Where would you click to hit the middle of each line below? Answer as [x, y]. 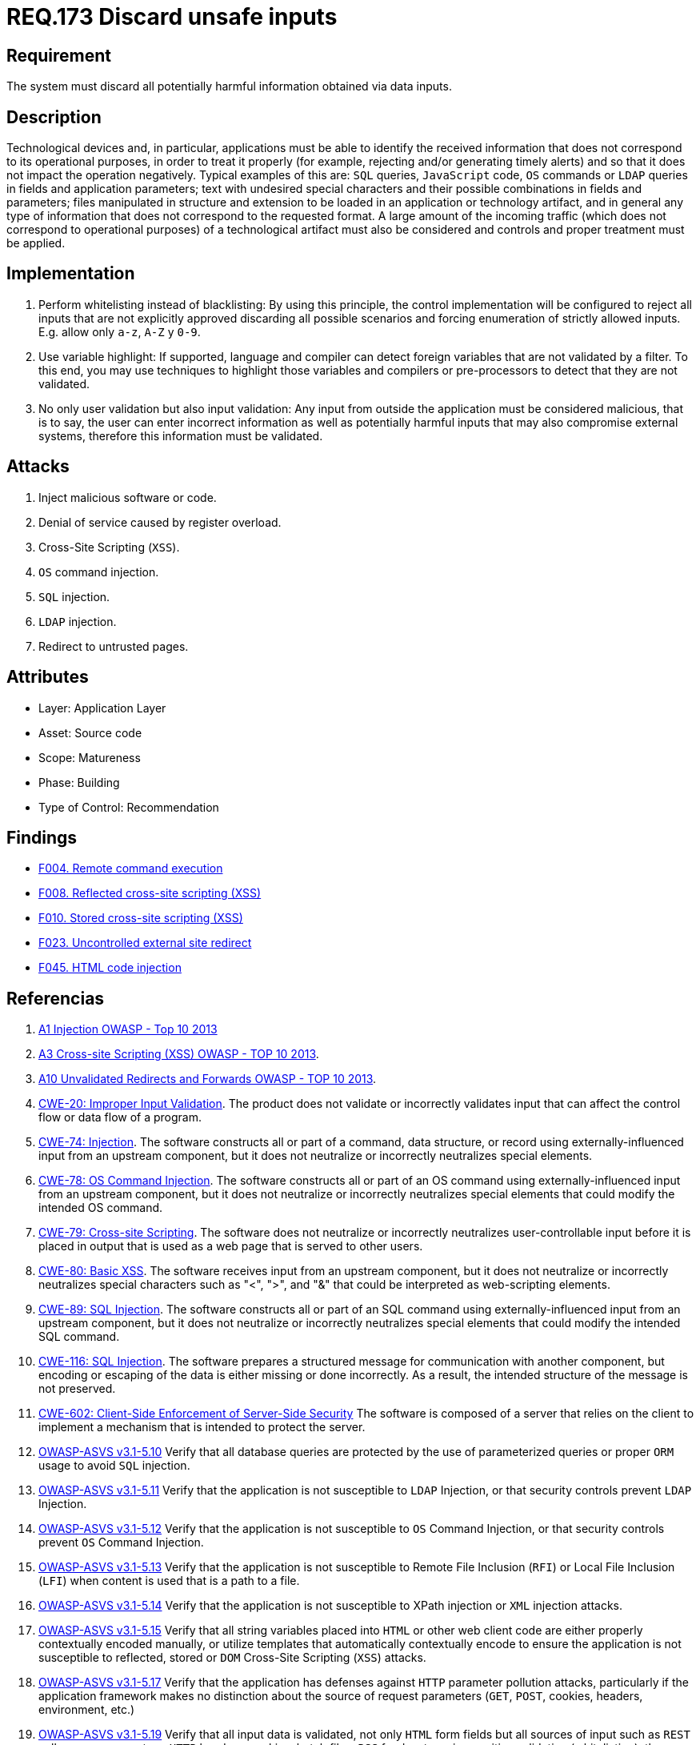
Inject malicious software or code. [128, 497]
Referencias [56, 998]
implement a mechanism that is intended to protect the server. [202, 1427]
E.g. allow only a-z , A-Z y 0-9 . [120, 331]
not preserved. [77, 1389]
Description [54, 117]
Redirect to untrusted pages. [114, 646]
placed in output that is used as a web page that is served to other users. [231, 1246]
